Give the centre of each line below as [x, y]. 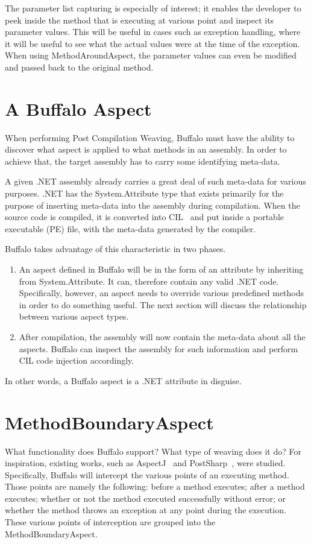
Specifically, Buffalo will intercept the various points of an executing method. [147, 474]
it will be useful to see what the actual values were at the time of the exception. [152, 43]
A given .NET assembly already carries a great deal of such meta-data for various [155, 181]
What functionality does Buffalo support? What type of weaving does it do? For [153, 451]
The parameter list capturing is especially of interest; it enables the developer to [153, 8]
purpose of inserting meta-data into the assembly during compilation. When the [152, 205]
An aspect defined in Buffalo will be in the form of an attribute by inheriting [161, 269]
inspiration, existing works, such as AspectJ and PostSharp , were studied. [145, 463]
